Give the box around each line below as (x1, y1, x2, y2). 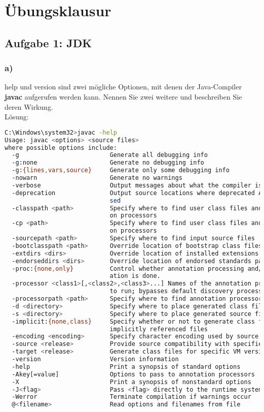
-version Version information (12, 356, 179, 363)
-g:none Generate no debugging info (12, 159, 204, 167)
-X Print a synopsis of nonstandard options (12, 378, 251, 386)
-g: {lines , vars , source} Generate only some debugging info (12, 167, 230, 174)
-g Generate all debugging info (12, 151, 208, 159)
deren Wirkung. (5, 101, 53, 112)
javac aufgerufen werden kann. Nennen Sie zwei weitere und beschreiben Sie (5, 91, 242, 102)
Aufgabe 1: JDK (5, 35, 92, 50)
